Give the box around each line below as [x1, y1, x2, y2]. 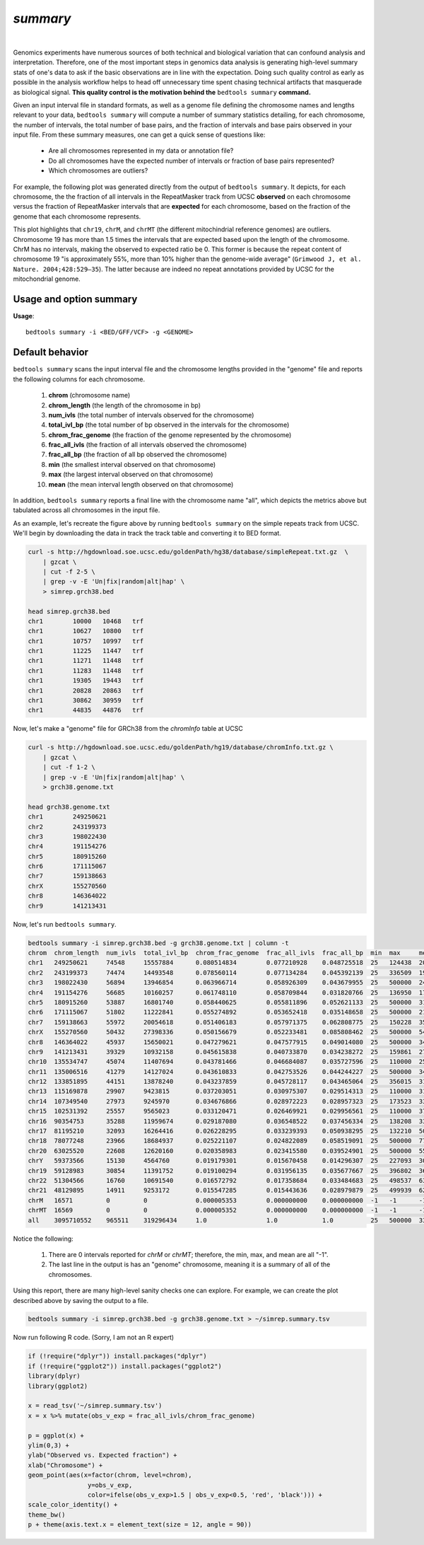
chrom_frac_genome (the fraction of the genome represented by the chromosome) [48, 430, 292, 439]
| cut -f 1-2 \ [42, 763, 95, 771]
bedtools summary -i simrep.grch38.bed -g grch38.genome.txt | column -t [28, 939, 289, 947]
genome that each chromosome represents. [13, 212, 141, 221]
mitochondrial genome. [13, 274, 81, 283]
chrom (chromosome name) [48, 391, 131, 400]
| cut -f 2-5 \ [42, 567, 95, 576]
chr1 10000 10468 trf [28, 617, 144, 625]
